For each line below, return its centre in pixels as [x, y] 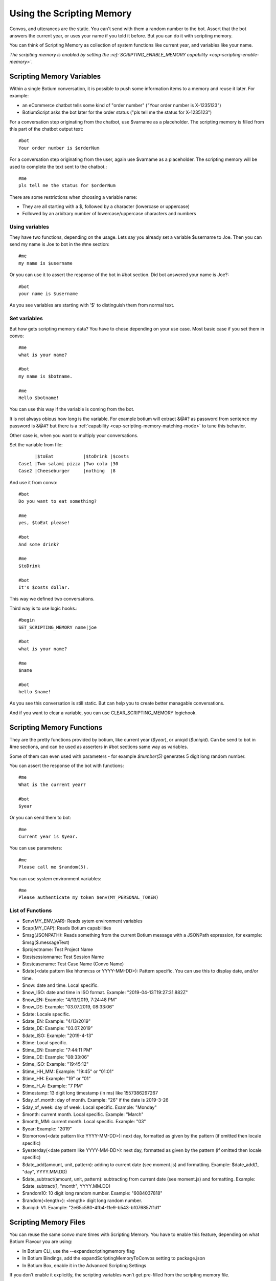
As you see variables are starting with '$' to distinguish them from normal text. [92, 305]
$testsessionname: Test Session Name [63, 957]
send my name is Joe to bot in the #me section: [60, 244]
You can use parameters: [36, 848]
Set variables [26, 319]
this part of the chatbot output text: [47, 129]
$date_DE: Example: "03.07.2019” [57, 1028]
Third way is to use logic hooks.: [43, 608]
